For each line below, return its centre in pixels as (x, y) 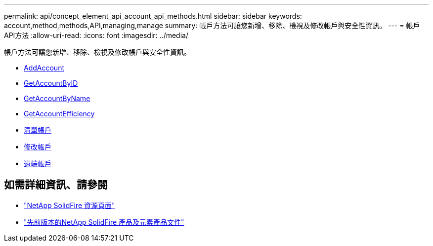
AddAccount (44, 68)
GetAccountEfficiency (59, 114)
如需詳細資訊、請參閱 (56, 185)
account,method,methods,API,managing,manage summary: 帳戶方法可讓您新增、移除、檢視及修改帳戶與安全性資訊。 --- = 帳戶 (212, 25)
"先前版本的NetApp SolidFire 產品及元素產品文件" (104, 222)
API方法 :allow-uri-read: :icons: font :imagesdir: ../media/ (96, 35)
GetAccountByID (51, 83)
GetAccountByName (57, 98)
